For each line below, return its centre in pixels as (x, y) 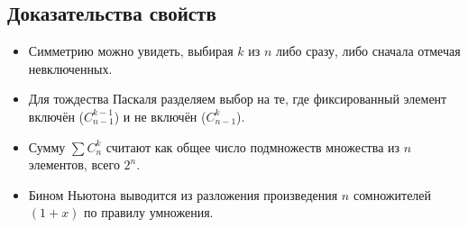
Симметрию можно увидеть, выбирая (131, 51)
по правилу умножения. (149, 212)
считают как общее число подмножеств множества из (253, 146)
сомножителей (392, 194)
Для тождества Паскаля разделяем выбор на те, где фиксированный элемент (238, 99)
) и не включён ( (160, 116)
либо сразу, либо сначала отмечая (368, 51)
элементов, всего (74, 164)
